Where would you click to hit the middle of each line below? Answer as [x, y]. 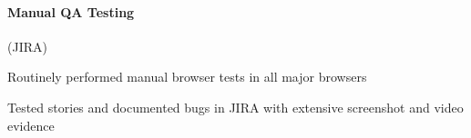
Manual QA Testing [71, 11]
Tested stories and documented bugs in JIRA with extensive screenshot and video [235, 107]
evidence [31, 125]
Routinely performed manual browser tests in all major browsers [187, 77]
